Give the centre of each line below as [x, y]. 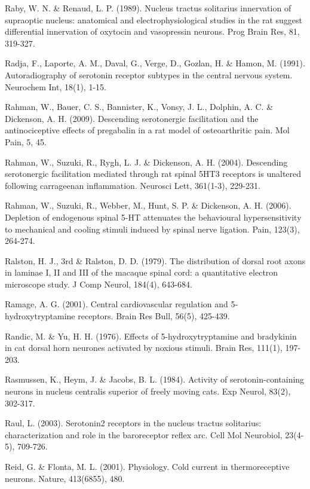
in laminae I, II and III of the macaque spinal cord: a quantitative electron [142, 272]
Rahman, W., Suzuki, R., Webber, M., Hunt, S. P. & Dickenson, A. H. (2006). [148, 205]
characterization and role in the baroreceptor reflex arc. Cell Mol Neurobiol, [144, 434]
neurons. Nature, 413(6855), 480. [65, 478]
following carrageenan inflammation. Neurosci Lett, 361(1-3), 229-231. [133, 185]
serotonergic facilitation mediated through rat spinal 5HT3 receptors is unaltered [153, 174]
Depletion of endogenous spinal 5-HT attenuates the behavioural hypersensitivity [153, 217]
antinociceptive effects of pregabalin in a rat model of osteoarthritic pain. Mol [147, 130]
